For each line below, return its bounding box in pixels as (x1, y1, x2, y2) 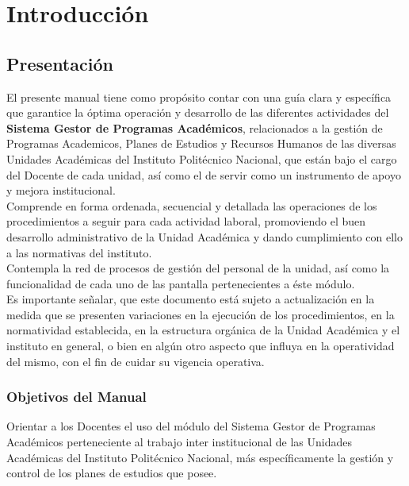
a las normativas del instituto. (6, 244, 152, 260)
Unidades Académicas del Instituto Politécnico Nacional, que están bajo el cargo (6, 150, 397, 167)
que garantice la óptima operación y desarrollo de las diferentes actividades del (6, 104, 389, 121)
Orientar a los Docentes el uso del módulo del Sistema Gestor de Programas (6, 418, 376, 434)
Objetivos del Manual (6, 387, 147, 407)
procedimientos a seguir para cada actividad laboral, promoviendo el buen (6, 213, 366, 229)
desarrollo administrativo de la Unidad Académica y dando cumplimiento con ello (6, 228, 403, 245)
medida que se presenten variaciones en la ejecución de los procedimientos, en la (6, 306, 395, 322)
